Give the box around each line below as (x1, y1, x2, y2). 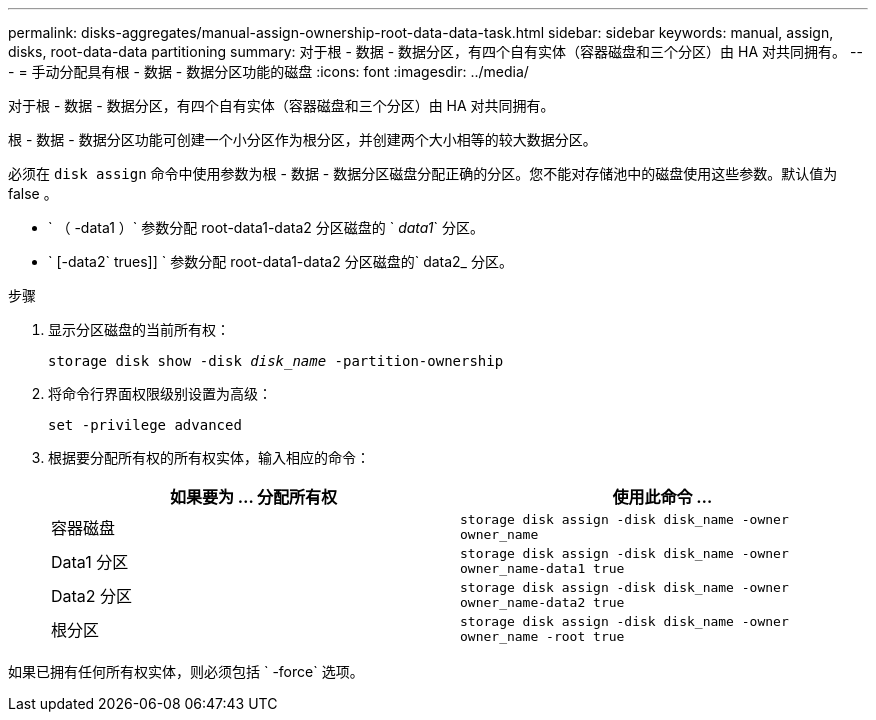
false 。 (8, 185, 58, 202)
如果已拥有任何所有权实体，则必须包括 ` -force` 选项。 (8, 663, 364, 680)
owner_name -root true (460, 629, 625, 644)
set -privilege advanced (48, 417, 242, 433)
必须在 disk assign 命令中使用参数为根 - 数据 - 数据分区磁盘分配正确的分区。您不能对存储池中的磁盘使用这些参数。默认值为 (8, 165, 838, 182)
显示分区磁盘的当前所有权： (48, 321, 230, 338)
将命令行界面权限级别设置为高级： (48, 385, 272, 402)
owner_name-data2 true (460, 595, 625, 610)
